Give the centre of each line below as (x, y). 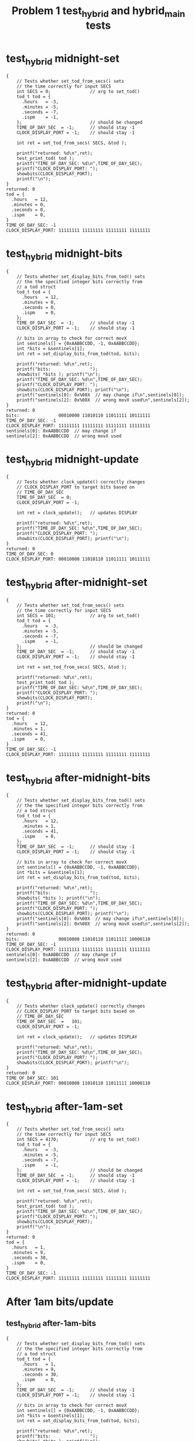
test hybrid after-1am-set (64, 1107)
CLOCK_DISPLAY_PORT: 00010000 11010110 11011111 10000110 (78, 1083)
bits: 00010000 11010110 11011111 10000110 (78, 939)
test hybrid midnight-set (63, 59)
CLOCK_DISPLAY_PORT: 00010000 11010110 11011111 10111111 (78, 559)
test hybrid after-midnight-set (77, 584)
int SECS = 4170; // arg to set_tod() (78, 1140)
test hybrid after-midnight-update (86, 984)
